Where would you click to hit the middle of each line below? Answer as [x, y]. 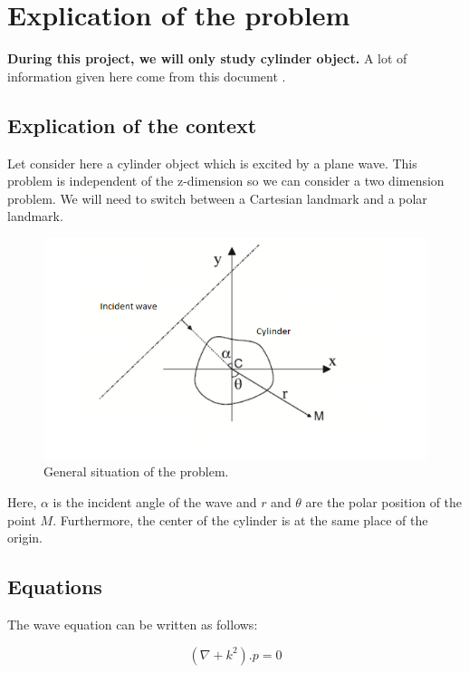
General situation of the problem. [136, 471]
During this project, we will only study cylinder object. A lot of [207, 58]
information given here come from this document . [147, 76]
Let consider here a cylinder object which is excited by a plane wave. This [212, 163]
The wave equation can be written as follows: [133, 624]
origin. [25, 538]
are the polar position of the [384, 502]
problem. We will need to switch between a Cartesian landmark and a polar [217, 198]
